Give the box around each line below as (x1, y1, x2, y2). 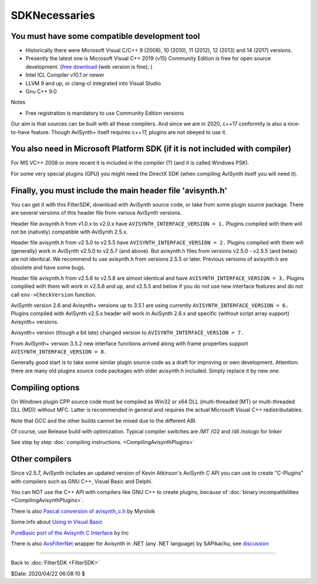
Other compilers (11, 454, 72, 464)
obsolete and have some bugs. (11, 263, 86, 271)
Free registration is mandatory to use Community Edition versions (25, 109, 184, 116)
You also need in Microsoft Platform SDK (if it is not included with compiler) (11, 144, 292, 154)
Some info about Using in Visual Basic (11, 518, 103, 526)
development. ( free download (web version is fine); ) (25, 63, 153, 70)
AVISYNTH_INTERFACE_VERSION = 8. (11, 349, 107, 355)
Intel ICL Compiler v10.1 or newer (25, 71, 105, 79)
